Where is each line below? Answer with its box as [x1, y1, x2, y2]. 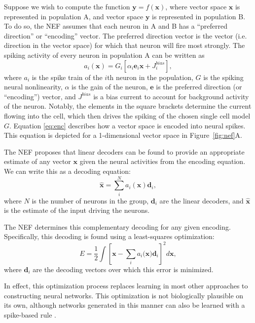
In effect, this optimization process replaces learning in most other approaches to [4, 281, 248, 291]
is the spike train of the [32, 72, 103, 82]
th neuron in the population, [107, 72, 193, 82]
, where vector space [165, 1, 227, 11]
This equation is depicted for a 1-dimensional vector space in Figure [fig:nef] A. [4, 130, 242, 140]
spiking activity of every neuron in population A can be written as [4, 49, 205, 60]
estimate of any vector [4, 156, 71, 166]
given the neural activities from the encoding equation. [79, 156, 246, 166]
